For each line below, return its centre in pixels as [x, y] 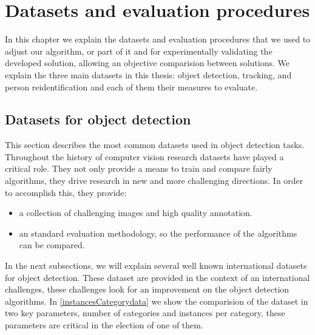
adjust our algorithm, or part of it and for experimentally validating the [139, 51]
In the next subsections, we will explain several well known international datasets [156, 266]
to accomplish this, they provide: [66, 192]
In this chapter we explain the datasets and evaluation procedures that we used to [158, 39]
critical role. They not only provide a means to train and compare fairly [139, 168]
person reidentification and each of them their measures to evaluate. [131, 86]
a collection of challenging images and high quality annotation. [136, 213]
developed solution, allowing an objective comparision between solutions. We [147, 63]
